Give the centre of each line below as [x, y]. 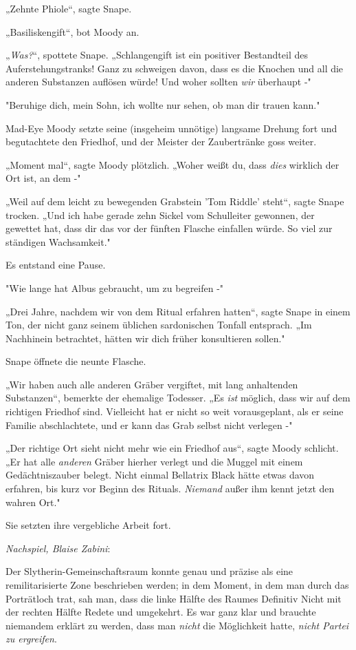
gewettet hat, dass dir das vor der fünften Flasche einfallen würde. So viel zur [169, 228]
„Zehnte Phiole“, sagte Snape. [69, 8]
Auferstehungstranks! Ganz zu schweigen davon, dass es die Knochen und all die [175, 68]
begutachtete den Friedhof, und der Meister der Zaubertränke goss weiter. [161, 141]
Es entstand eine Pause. [56, 265]
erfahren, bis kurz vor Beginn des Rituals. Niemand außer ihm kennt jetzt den [170, 489]
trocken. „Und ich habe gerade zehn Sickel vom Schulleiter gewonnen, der [160, 214]
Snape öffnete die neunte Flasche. [76, 361]
